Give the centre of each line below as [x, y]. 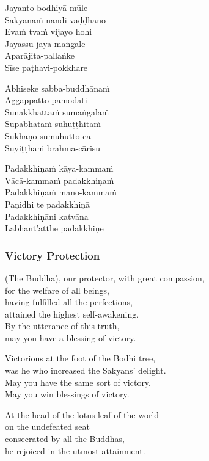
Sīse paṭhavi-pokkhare [46, 67]
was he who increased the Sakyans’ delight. [86, 370]
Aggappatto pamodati [46, 100]
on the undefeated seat [47, 427]
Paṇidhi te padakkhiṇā [48, 204]
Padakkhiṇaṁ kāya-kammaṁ [59, 168]
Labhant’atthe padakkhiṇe [54, 228]
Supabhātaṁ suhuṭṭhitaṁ [53, 124]
